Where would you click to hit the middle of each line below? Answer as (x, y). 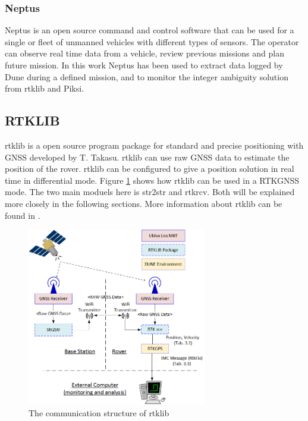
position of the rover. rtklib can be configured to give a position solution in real (150, 169)
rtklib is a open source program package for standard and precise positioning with (154, 145)
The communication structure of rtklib (99, 412)
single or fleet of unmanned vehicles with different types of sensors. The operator (152, 41)
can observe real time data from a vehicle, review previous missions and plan (144, 53)
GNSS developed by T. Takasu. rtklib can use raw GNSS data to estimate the (147, 157)
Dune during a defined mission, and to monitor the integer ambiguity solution (147, 76)
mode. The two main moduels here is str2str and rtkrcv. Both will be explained (150, 192)
